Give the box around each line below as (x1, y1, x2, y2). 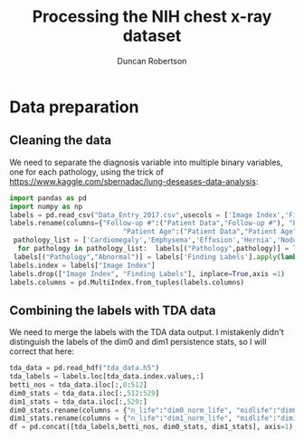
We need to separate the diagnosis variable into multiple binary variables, (9, 157, 283, 167)
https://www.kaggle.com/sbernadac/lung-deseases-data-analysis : (9, 176, 259, 187)
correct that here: (9, 346, 75, 357)
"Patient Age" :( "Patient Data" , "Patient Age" (122, 227, 298, 236)
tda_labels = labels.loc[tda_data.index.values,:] (9, 372, 204, 381)
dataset (122, 25, 182, 46)
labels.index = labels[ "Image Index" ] (9, 261, 156, 270)
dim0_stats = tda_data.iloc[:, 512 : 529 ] (9, 388, 160, 397)
